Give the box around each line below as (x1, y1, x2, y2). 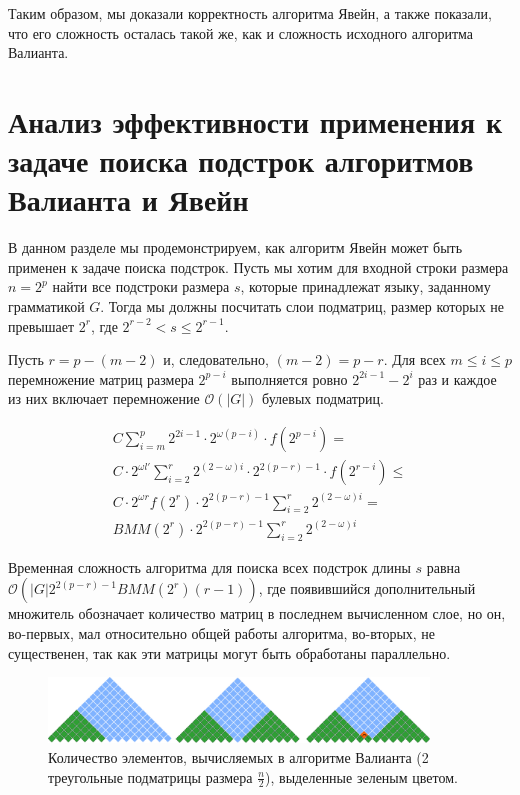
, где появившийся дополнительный (258, 578, 476, 599)
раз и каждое (418, 368, 497, 389)
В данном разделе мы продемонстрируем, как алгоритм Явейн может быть (8, 237, 463, 258)
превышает (8, 315, 75, 336)
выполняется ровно (231, 368, 348, 389)
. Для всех (383, 349, 446, 370)
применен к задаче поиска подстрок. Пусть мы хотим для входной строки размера (8, 256, 509, 277)
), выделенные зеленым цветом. (265, 766, 458, 787)
